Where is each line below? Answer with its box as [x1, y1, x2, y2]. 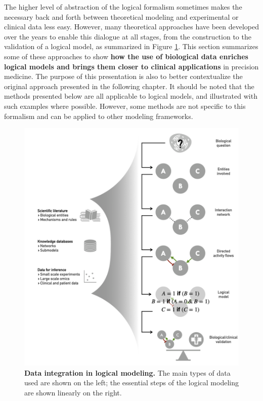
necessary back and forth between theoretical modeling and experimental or [4, 11, 239, 22]
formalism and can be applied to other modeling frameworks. [4, 110, 193, 121]
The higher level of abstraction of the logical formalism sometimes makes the [4, 2, 242, 12]
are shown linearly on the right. [24, 387, 122, 397]
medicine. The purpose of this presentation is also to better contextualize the [4, 71, 243, 82]
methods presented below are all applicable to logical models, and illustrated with [4, 91, 257, 101]
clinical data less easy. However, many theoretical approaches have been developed [4, 21, 259, 32]
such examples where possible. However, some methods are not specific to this [4, 100, 246, 111]
